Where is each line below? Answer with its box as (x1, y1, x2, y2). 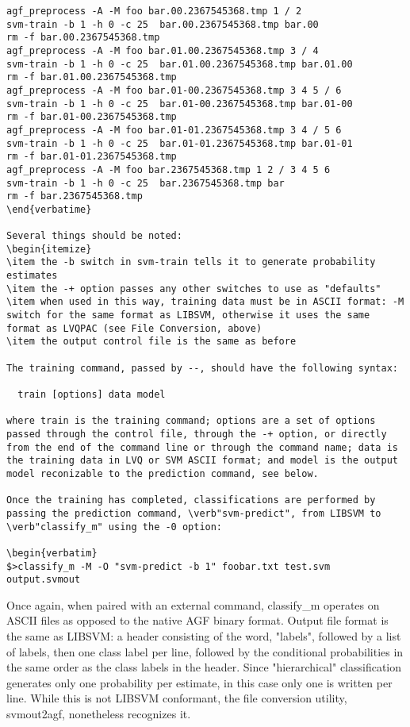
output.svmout (6, 574, 81, 586)
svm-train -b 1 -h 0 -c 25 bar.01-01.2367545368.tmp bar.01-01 (6, 137, 353, 149)
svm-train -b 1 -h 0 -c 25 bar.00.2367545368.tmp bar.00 (6, 18, 319, 30)
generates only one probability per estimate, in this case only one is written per (6, 674, 393, 690)
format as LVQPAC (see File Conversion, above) (6, 322, 262, 334)
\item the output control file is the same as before (6, 336, 297, 348)
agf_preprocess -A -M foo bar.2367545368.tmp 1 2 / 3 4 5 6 (6, 163, 331, 175)
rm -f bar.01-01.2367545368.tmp (6, 151, 177, 163)
